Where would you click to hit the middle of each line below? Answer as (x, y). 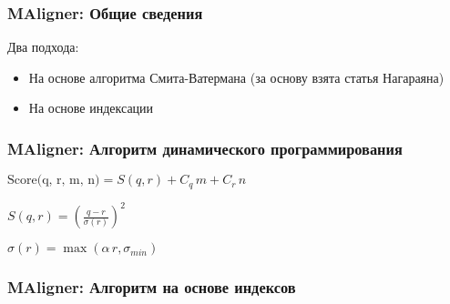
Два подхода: (43, 47)
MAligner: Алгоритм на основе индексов (152, 287)
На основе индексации (91, 108)
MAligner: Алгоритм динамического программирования (205, 148)
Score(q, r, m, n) (54, 181)
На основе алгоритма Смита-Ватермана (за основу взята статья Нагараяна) (236, 77)
